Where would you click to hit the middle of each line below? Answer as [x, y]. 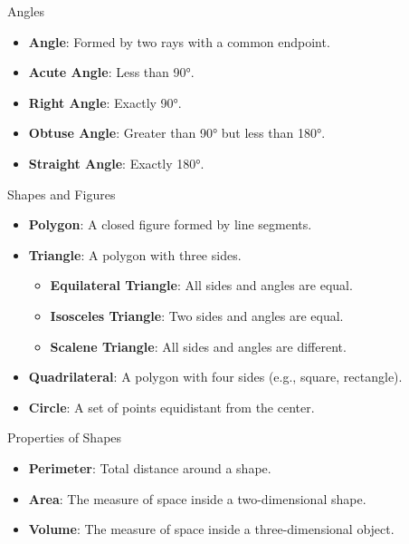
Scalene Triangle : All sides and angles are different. [198, 346]
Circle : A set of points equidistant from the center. [171, 407]
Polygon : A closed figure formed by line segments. [170, 224]
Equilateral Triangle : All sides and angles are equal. [201, 285]
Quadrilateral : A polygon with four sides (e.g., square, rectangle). [215, 377]
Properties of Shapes [65, 437]
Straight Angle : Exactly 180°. [116, 163]
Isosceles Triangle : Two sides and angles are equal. [197, 315]
